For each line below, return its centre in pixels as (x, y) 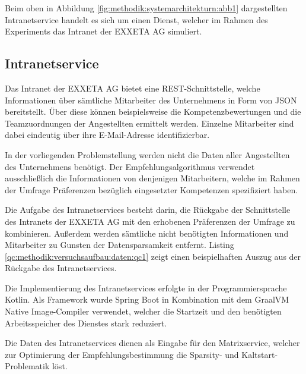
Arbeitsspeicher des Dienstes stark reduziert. (86, 323)
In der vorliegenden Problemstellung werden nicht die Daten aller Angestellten (147, 154)
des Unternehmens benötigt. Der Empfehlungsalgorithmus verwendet (130, 166)
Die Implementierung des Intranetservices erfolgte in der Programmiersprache (146, 287)
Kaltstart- (260, 354)
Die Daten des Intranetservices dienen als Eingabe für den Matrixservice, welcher (152, 343)
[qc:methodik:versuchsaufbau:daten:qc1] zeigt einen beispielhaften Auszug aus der (153, 256)
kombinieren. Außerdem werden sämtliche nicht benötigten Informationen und (147, 233)
